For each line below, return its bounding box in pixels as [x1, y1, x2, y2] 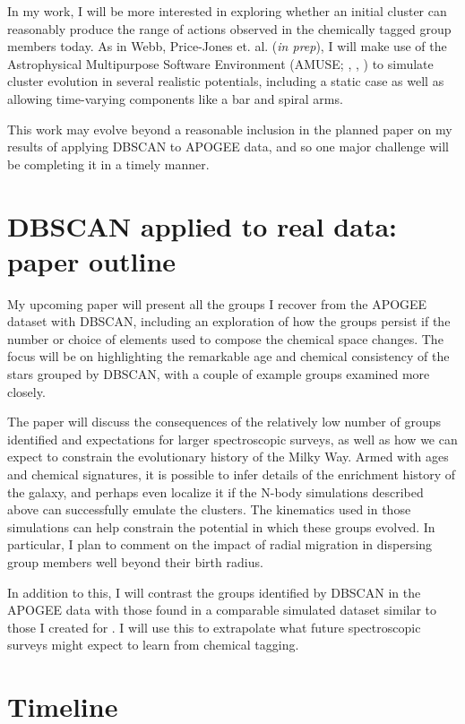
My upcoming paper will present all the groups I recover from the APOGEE [7, 294, 427, 313]
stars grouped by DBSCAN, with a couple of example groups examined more [7, 365, 430, 384]
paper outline [7, 242, 177, 279]
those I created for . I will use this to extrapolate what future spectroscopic [7, 617, 421, 636]
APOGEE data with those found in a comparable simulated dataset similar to [7, 600, 437, 619]
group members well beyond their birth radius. [7, 552, 263, 571]
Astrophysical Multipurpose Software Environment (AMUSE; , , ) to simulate [7, 54, 434, 73]
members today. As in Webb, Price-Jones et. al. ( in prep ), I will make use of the [7, 37, 447, 56]
